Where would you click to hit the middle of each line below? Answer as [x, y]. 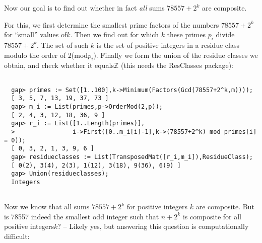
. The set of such [63, 45]
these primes [186, 34]
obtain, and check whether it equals [59, 65]
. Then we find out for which [114, 34]
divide [225, 34]
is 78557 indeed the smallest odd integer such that [82, 216]
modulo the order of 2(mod [46, 55]
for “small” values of [36, 34]
